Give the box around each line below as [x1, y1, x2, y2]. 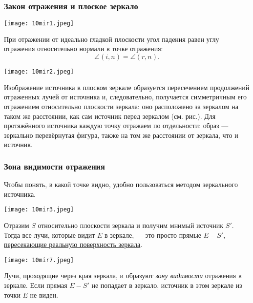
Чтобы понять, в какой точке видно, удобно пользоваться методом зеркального [4, 179, 238, 189]
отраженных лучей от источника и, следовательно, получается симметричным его [4, 92, 247, 102]
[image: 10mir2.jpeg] [4, 68, 74, 76]
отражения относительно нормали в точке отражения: [4, 43, 163, 54]
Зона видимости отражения [4, 160, 105, 172]
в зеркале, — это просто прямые [105, 229, 202, 240]
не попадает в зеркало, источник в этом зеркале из [91, 280, 242, 290]
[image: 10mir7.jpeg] [4, 256, 74, 264]
